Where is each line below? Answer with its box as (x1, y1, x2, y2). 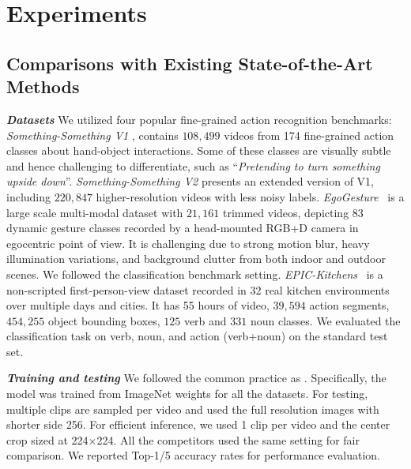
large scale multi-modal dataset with (6, 204, 183, 220)
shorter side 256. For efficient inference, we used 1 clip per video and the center (6, 416, 390, 433)
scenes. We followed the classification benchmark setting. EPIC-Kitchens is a (6, 265, 383, 282)
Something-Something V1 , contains (6, 126, 179, 143)
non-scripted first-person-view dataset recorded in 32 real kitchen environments (6, 281, 390, 298)
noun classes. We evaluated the (250, 312, 401, 328)
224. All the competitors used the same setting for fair (96, 431, 360, 448)
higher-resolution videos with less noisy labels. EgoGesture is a (96, 188, 405, 204)
